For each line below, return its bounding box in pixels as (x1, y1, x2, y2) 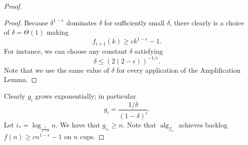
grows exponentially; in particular (35, 91, 136, 101)
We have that (60, 120, 100, 130)
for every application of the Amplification (117, 64, 241, 75)
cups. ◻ (80, 131, 104, 142)
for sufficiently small (104, 17, 165, 27)
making (46, 27, 69, 37)
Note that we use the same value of (4, 64, 109, 75)
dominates (66, 17, 97, 27)
